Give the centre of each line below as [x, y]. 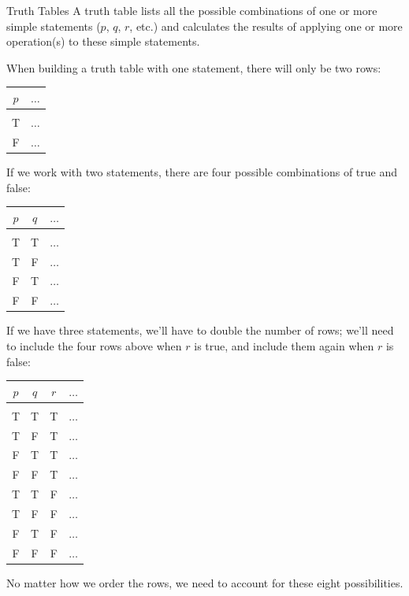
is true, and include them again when [284, 345]
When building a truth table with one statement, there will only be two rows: [194, 67]
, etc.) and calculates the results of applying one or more [266, 26]
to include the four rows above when [94, 345]
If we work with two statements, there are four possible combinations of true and [202, 171]
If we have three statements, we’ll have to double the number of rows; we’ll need [200, 330]
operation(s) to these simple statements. [103, 41]
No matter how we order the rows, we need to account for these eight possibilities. [205, 582]
